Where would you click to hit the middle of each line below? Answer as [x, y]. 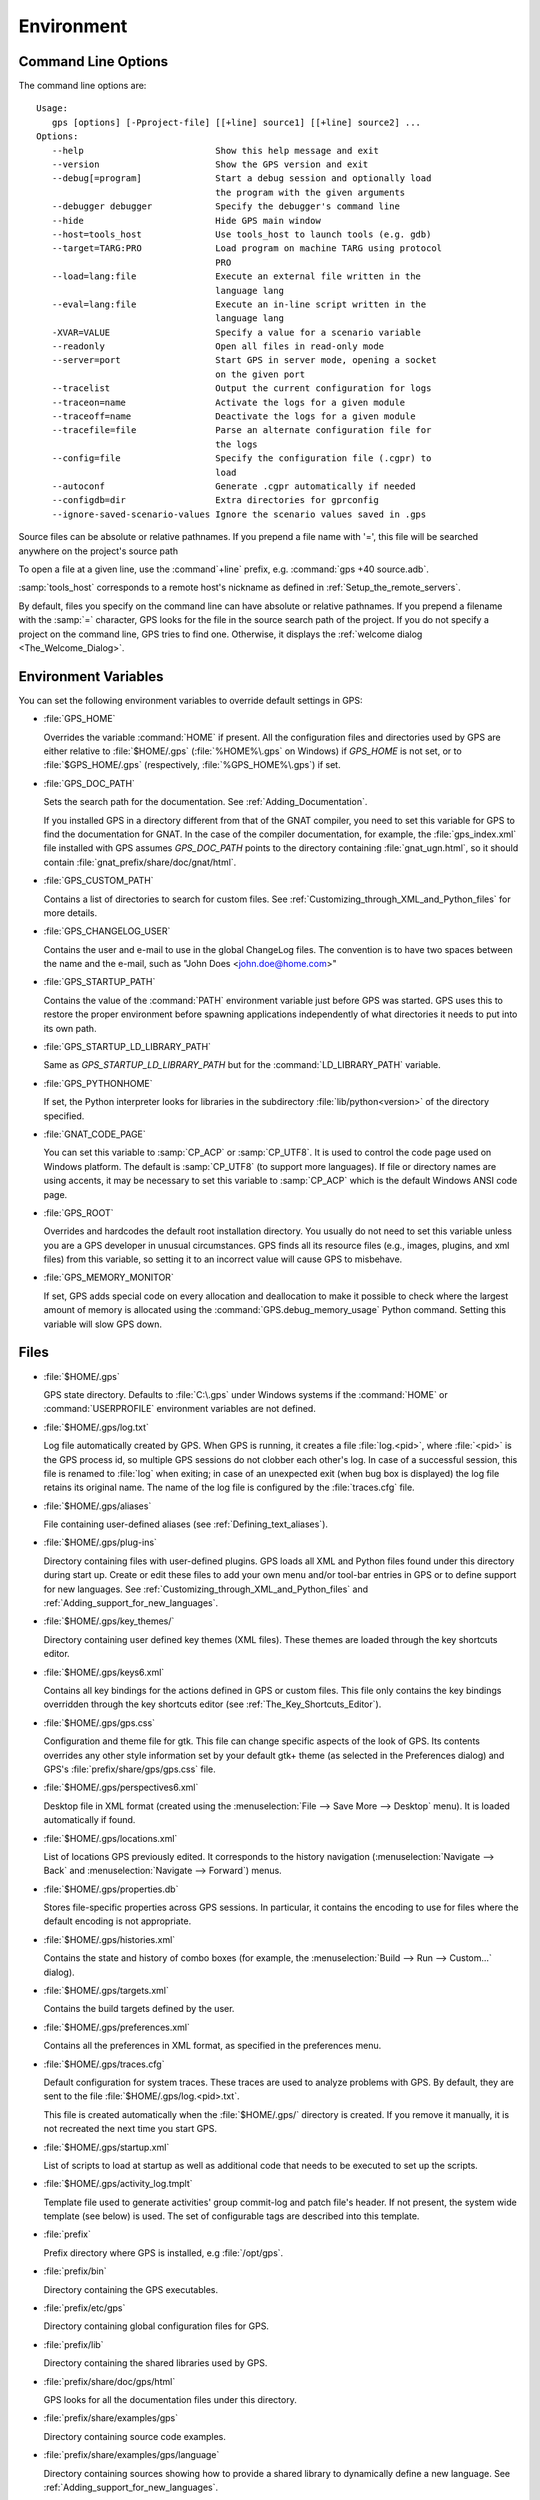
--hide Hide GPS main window [186, 220]
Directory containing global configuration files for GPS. [156, 2326]
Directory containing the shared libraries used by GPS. [155, 2363]
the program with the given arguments [310, 192]
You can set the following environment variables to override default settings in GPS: [191, 700]
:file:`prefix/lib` [73, 2344]
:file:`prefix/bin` [75, 2271]
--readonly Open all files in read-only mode [218, 346]
